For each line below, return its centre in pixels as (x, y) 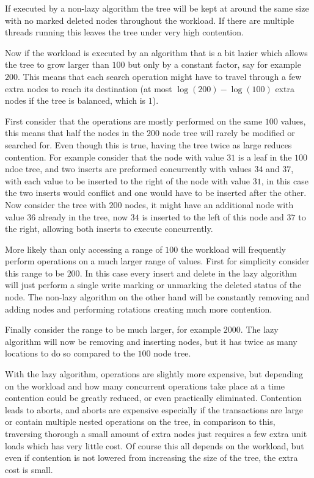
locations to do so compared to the (70, 353)
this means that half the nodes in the (75, 133)
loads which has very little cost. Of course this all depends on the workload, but (155, 445)
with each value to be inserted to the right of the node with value (128, 180)
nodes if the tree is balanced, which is (75, 100)
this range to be (35, 273)
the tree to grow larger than (57, 64)
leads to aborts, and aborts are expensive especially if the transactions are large (154, 409)
